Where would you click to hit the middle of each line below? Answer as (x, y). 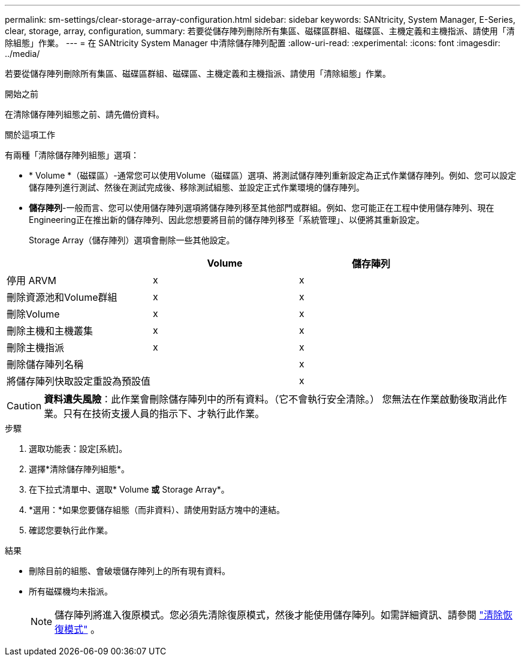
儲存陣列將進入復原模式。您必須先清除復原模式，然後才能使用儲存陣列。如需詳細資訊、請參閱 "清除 (279, 615)
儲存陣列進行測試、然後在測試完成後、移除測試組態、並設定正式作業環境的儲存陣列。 (197, 187)
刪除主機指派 (36, 348)
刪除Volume (33, 314)
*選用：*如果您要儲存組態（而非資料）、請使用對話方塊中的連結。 (157, 510)
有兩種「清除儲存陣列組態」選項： (72, 155)
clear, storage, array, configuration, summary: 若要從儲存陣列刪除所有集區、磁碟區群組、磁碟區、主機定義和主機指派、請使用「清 (260, 31)
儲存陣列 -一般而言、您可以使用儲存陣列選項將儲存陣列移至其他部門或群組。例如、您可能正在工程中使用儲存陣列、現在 (262, 208)
